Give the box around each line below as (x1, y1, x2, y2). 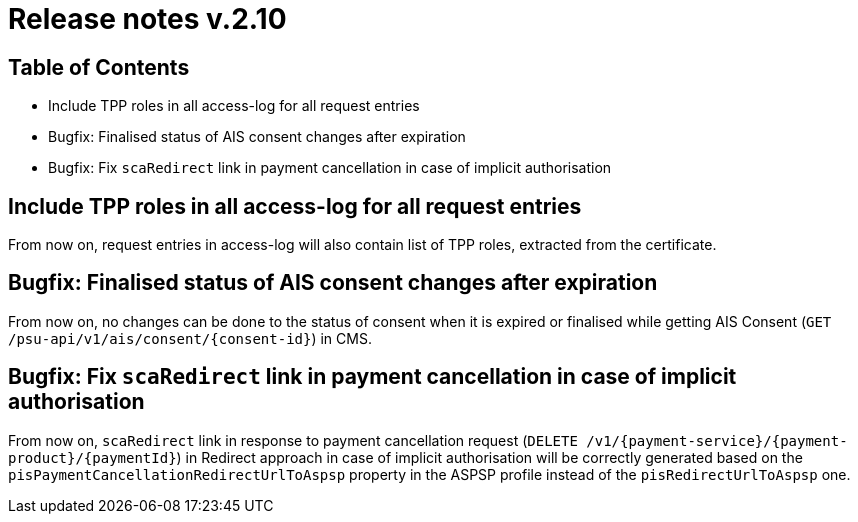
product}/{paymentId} (8, 449, 177, 466)
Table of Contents (8, 54, 190, 80)
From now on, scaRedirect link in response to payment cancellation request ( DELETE (8, 431, 578, 449)
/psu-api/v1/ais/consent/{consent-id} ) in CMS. (8, 329, 372, 347)
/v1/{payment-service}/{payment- (586, 432, 848, 449)
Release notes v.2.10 (8, 2, 287, 36)
